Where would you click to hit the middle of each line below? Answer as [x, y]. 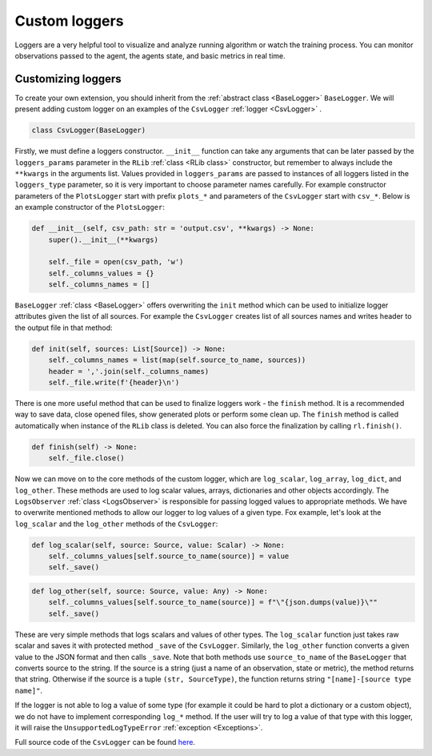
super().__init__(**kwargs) [104, 239]
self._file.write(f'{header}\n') [114, 383]
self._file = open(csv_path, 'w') [116, 262]
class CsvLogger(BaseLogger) [89, 131]
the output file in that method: [64, 328]
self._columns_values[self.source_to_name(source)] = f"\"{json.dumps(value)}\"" [213, 602]
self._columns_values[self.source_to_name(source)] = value [169, 556]
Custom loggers [69, 21]
